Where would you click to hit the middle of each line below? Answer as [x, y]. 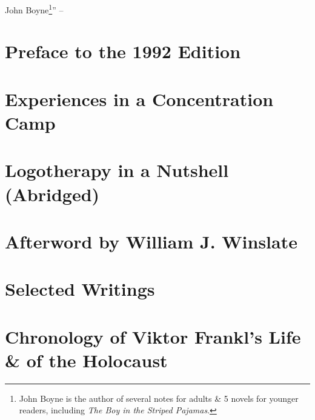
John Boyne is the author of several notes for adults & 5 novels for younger [159, 398]
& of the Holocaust [86, 360]
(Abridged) [52, 194]
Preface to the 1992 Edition [123, 51]
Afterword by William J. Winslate [151, 241]
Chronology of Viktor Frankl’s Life [153, 336]
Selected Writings [80, 289]
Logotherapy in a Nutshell [117, 170]
